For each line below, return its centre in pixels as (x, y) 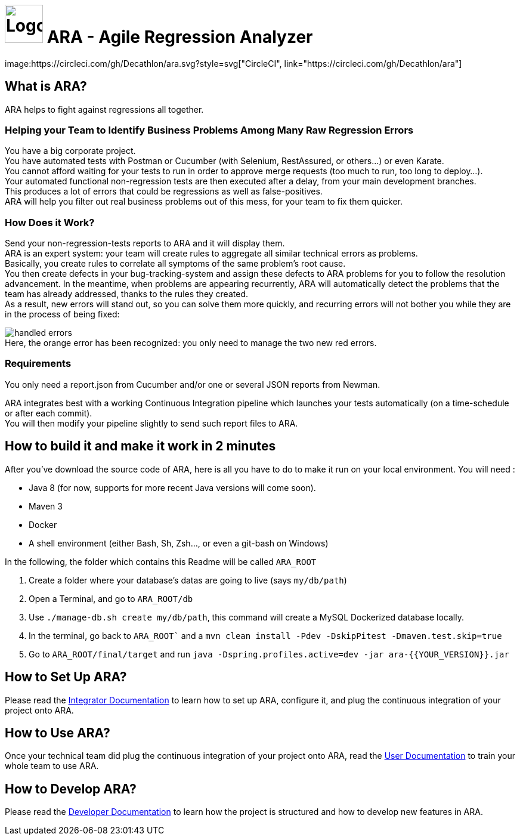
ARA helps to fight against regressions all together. (104, 109)
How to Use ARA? (58, 733)
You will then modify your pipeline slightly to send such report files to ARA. (151, 423)
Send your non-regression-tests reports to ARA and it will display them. (145, 243)
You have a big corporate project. (70, 151)
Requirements (38, 364)
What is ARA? (46, 87)
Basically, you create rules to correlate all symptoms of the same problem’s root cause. (175, 264)
